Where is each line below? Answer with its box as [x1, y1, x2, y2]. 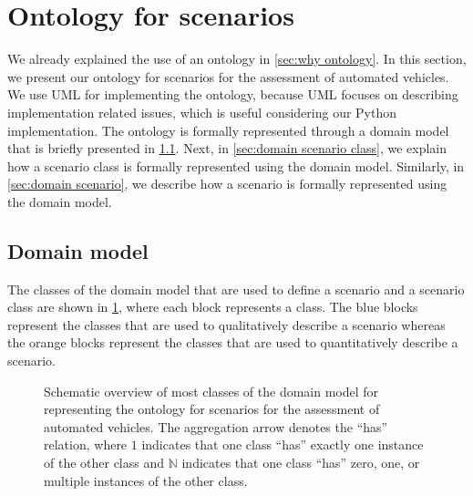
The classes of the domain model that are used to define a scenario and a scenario [7, 279, 465, 298]
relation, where [44, 435, 128, 454]
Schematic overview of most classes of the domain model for [44, 381, 379, 400]
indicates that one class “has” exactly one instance [141, 435, 424, 454]
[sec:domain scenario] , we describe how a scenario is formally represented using [7, 174, 447, 193]
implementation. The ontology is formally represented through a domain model [7, 120, 449, 139]
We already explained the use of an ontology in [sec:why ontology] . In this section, [7, 49, 467, 68]
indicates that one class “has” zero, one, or [181, 453, 420, 472]
